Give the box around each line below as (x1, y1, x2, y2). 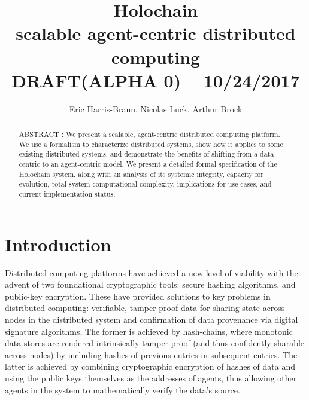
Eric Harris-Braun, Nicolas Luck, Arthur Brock (69, 102, 243, 115)
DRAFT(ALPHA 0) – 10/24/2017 (11, 68, 300, 92)
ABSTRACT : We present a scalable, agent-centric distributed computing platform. (19, 129, 280, 139)
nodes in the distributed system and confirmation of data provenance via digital (5, 313, 298, 325)
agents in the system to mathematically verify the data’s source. (5, 383, 240, 396)
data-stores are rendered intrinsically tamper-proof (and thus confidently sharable (5, 337, 305, 349)
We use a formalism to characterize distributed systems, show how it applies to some (19, 139, 283, 149)
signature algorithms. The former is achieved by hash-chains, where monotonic (5, 325, 293, 337)
